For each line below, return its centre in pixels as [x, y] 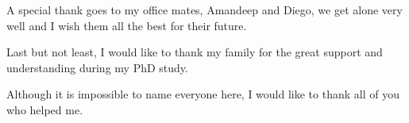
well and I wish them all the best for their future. [127, 25]
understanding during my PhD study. [97, 67]
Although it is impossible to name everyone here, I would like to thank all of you [203, 94]
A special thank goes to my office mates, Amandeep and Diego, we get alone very [204, 10]
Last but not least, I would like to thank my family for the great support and [195, 52]
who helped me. [45, 109]
